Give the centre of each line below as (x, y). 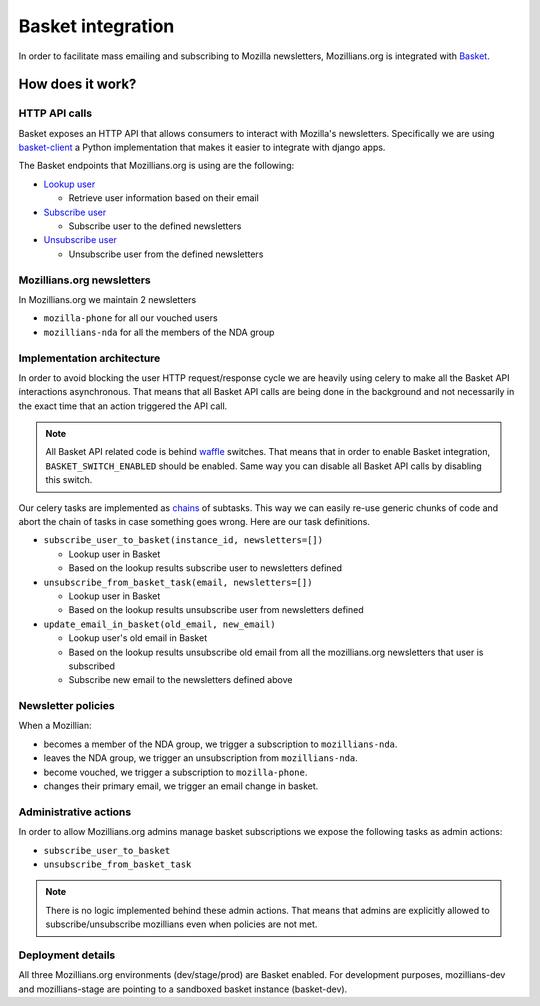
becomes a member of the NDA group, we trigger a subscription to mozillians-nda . (220, 744)
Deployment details (67, 955)
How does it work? (77, 84)
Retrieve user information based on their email (163, 198)
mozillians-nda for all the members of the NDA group (159, 332)
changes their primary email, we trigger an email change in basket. (181, 786)
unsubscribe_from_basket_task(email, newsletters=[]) (178, 582)
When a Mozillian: (55, 726)
